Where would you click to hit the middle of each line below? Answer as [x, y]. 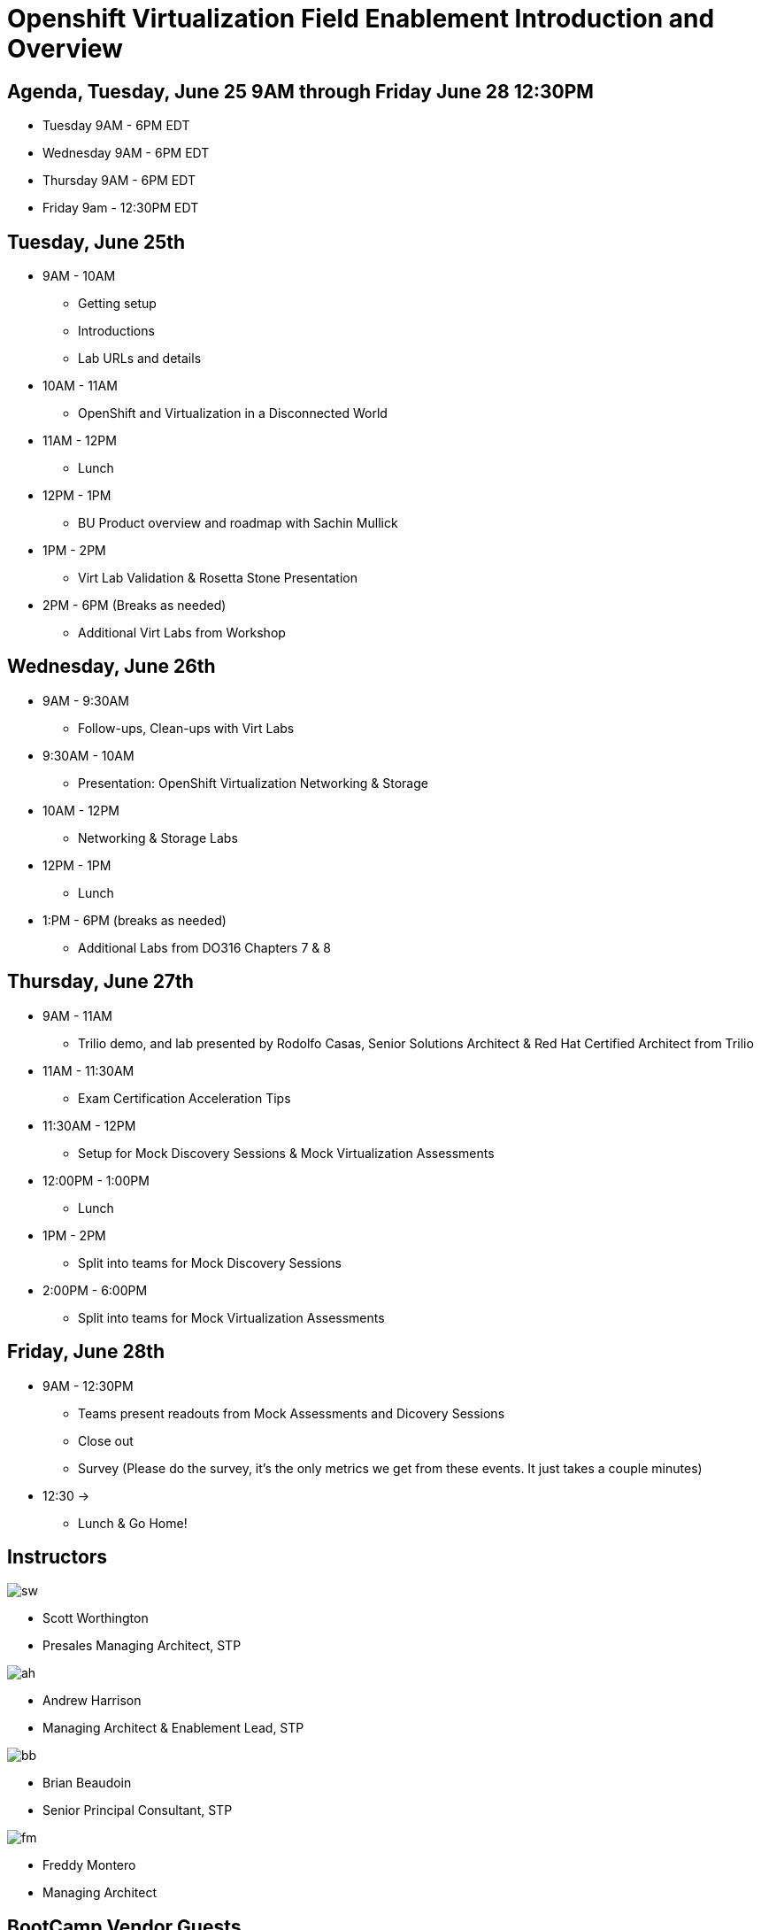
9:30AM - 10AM [88, 755]
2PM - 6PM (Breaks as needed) [135, 606]
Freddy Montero [89, 1865]
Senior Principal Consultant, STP [138, 1810]
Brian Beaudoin [87, 1783]
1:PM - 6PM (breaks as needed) [135, 920]
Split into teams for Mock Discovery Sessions [210, 1262]
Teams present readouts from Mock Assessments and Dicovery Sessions [292, 1413]
